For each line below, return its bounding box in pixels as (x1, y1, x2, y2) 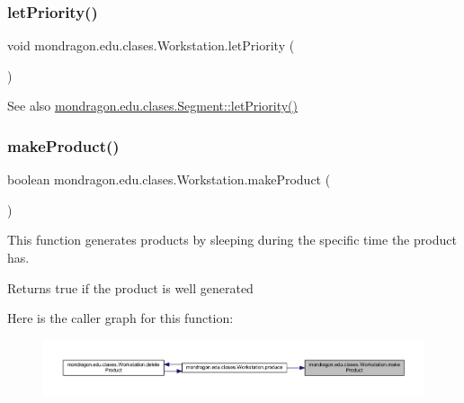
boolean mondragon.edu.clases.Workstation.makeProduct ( (7, 170, 331, 189)
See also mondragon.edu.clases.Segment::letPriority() (7, 96, 298, 115)
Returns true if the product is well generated (7, 278, 254, 297)
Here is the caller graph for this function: (7, 309, 234, 327)
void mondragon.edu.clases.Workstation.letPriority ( (7, 36, 295, 55)
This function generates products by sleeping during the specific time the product (7, 230, 457, 249)
